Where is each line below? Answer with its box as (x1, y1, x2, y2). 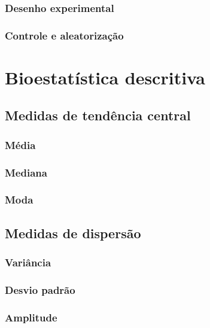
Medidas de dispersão (5, 223, 141, 242)
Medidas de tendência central (5, 106, 191, 124)
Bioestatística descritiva (5, 65, 205, 89)
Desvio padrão (5, 282, 75, 297)
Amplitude (5, 309, 57, 324)
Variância (5, 255, 51, 270)
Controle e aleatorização (5, 28, 124, 42)
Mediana (5, 165, 47, 180)
